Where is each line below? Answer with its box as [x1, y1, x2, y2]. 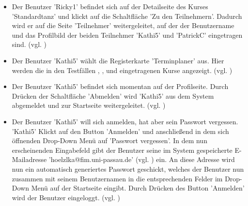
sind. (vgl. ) [12, 39, 47, 49]
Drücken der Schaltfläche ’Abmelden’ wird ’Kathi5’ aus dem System [12, 90, 214, 101]
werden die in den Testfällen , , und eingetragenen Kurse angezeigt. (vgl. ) [12, 65, 232, 75]
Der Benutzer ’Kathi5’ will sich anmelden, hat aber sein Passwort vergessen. [12, 116, 238, 126]
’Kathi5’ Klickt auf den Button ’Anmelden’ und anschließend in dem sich [12, 126, 229, 136]
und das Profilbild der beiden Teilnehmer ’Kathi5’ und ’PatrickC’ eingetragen [12, 29, 243, 40]
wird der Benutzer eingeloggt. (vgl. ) [12, 192, 120, 202]
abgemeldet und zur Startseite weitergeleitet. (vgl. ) [12, 100, 166, 110]
